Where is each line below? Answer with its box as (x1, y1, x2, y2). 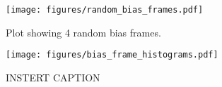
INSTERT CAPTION (6, 69, 100, 84)
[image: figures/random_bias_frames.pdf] (6, 5, 204, 15)
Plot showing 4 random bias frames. (6, 25, 161, 39)
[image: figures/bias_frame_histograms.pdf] (6, 50, 218, 60)
